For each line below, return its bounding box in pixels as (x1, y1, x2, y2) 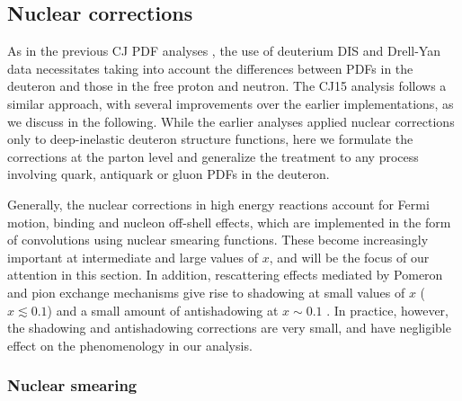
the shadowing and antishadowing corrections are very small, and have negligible (7, 318, 451, 337)
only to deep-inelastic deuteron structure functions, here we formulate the (7, 129, 413, 148)
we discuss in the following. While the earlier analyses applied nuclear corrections (7, 111, 455, 130)
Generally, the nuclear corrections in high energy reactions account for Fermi (7, 194, 430, 213)
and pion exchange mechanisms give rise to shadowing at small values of (7, 282, 405, 301)
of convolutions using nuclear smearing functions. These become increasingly (7, 230, 429, 249)
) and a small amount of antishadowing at (47, 300, 279, 319)
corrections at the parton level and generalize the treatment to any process (7, 147, 419, 165)
